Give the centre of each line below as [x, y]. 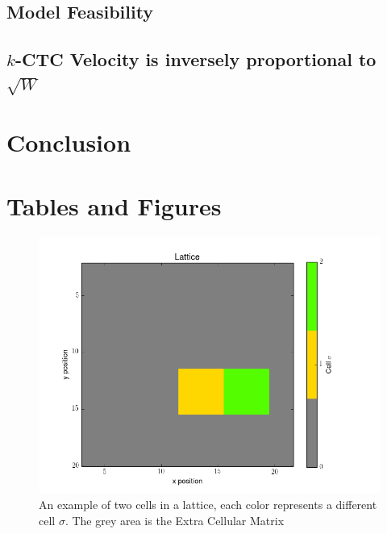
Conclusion [69, 142]
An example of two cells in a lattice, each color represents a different [208, 505]
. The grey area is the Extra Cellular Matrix [175, 520]
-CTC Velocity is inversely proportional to [196, 59]
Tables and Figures [114, 205]
